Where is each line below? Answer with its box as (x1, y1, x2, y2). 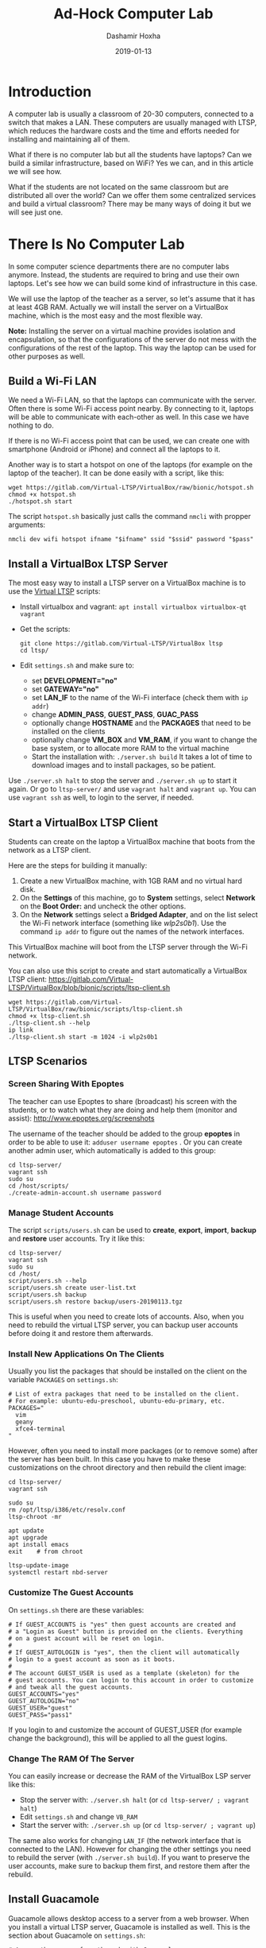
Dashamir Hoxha (106, 31, 161, 41)
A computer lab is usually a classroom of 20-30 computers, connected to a (8, 109, 254, 118)
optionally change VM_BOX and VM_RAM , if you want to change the (31, 735, 258, 745)
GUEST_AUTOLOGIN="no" (8, 1697, 80, 1705)
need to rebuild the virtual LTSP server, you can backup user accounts (8, 1320, 238, 1330)
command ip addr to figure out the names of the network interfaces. (19, 927, 245, 936)
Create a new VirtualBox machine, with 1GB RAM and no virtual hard (19, 876, 242, 886)
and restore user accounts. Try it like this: (8, 1233, 145, 1244)
